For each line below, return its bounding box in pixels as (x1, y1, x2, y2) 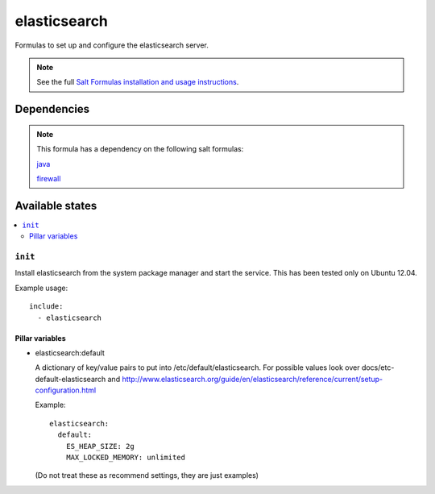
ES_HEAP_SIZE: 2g (65, 442, 135, 450)
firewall (36, 173, 61, 183)
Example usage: (14, 283, 68, 293)
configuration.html (35, 385, 97, 395)
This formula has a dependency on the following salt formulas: (36, 144, 244, 154)
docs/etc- (361, 363, 395, 372)
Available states (14, 198, 97, 213)
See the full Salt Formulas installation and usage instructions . (36, 77, 239, 87)
